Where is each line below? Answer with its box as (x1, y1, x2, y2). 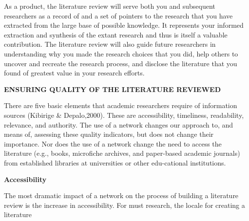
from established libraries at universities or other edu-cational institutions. (4, 157, 226, 167)
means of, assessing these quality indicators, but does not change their (4, 129, 214, 139)
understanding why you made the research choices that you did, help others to (4, 48, 238, 58)
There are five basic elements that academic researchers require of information (4, 100, 237, 110)
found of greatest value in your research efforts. (4, 68, 145, 78)
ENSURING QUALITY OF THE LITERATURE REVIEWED (4, 84, 221, 94)
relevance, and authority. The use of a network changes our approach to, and (4, 119, 233, 129)
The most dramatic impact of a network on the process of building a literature (4, 190, 239, 201)
